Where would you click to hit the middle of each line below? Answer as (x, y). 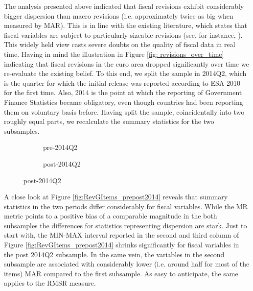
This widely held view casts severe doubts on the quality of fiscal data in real (120, 44)
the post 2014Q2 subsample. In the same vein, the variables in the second (114, 254)
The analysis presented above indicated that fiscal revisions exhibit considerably (124, 6)
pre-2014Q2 (60, 147)
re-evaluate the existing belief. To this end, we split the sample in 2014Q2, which (125, 73)
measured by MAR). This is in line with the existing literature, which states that (126, 25)
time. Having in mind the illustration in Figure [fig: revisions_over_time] (114, 54)
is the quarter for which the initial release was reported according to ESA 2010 (122, 83)
